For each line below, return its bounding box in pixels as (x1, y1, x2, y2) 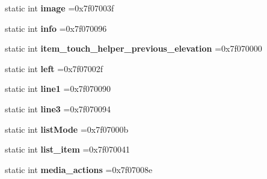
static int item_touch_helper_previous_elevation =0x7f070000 (5, 42, 262, 55)
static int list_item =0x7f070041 (5, 143, 130, 156)
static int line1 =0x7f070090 (5, 82, 111, 95)
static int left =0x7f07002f (5, 62, 103, 74)
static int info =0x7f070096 (5, 22, 107, 34)
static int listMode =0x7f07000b (5, 123, 129, 135)
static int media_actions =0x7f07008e (5, 163, 153, 175)
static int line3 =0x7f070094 (5, 102, 111, 115)
